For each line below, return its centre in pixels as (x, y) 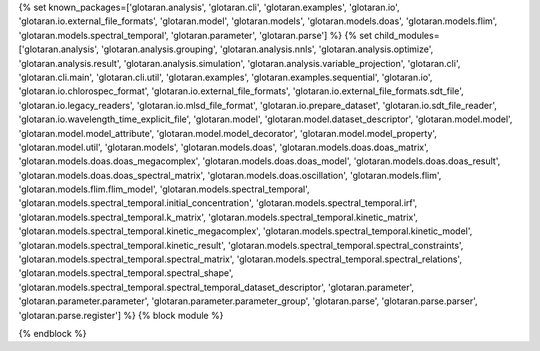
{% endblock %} (52, 333)
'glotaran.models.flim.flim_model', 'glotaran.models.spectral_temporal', (164, 189)
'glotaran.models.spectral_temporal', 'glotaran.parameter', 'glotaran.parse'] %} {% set (195, 35)
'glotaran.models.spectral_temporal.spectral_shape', (126, 273)
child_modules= (406, 35)
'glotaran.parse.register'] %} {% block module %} (121, 315)
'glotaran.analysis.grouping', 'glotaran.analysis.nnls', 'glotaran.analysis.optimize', (267, 49)
